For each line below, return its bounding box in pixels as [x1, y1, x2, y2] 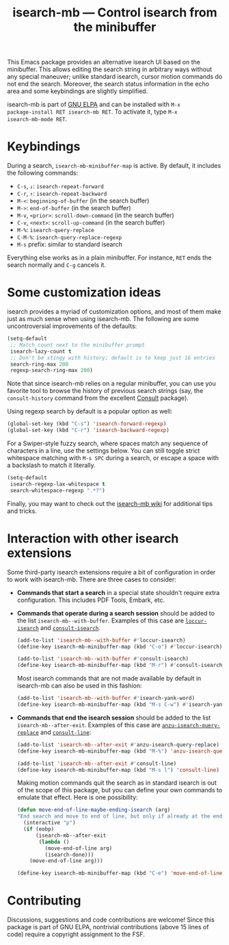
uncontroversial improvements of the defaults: [7, 322, 137, 330]
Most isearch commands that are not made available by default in [16, 675, 202, 683]
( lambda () [38, 838, 70, 845]
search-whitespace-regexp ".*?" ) [10, 487, 106, 494]
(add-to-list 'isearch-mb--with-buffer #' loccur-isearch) [16, 637, 186, 644]
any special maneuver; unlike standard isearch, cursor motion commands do [7, 73, 223, 81]
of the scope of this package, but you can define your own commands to [16, 786, 223, 794]
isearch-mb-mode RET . [7, 115, 68, 123]
